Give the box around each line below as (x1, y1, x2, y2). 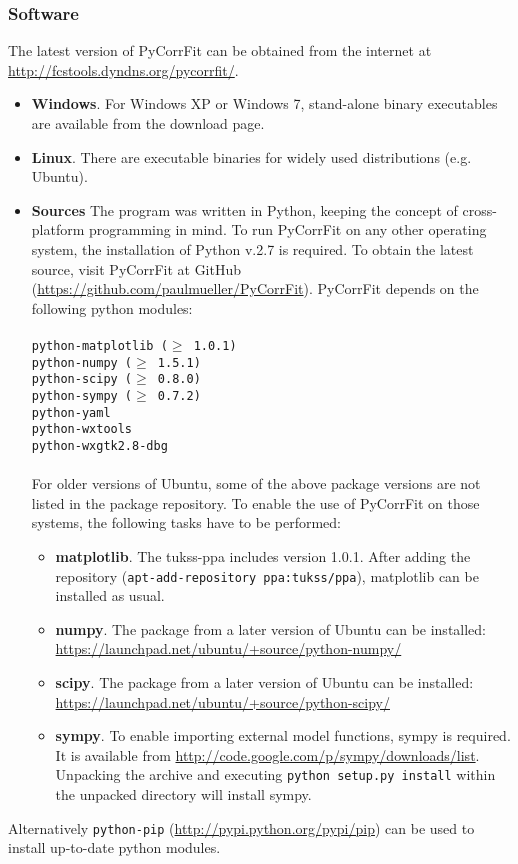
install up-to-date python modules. (8, 837, 221, 858)
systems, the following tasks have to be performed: (31, 512, 342, 533)
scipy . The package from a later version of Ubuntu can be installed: (55, 671, 474, 692)
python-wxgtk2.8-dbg (31, 438, 168, 453)
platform (31, 219, 85, 240)
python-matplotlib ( (31, 338, 168, 353)
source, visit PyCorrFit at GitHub (31, 258, 242, 279)
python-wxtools (31, 422, 133, 437)
